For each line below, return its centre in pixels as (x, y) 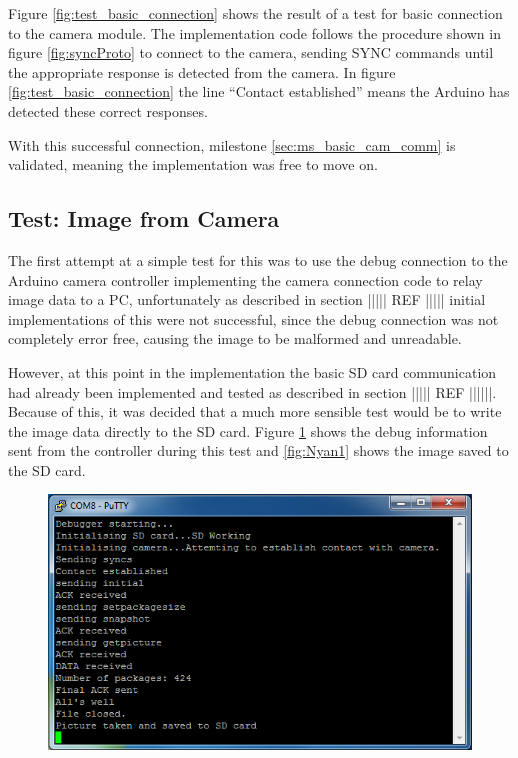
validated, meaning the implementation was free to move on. (193, 164)
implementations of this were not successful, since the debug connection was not (253, 318)
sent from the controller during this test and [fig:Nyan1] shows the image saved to (258, 450)
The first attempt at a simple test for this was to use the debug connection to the (258, 259)
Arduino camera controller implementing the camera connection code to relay (245, 279)
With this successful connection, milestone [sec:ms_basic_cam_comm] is (232, 144)
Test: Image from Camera (144, 218)
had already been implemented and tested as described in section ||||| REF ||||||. (252, 391)
